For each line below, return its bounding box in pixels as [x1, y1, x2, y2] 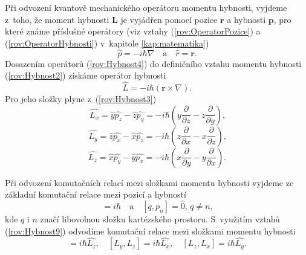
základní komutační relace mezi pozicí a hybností [5, 188, 186, 201]
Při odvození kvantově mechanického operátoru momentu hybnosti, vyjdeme [5, 1, 287, 13]
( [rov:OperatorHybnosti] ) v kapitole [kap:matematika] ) [5, 36, 209, 49]
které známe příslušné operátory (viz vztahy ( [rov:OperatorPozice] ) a [5, 25, 261, 37]
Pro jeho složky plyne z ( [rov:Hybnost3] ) [5, 92, 157, 105]
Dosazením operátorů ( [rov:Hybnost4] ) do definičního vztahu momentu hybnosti [5, 57, 302, 69]
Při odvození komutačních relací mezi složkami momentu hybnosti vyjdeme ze [5, 176, 294, 189]
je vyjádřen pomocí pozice [120, 13, 218, 25]
